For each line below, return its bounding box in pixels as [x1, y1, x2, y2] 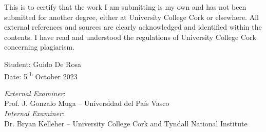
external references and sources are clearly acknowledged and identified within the [4, 21, 262, 32]
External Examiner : [4, 87, 66, 98]
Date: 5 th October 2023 [4, 69, 78, 81]
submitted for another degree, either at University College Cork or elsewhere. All [4, 11, 259, 22]
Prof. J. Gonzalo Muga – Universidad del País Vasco [4, 98, 169, 108]
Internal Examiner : [4, 108, 64, 118]
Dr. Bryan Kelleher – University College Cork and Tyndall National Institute [4, 118, 248, 128]
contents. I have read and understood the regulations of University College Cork [4, 31, 256, 42]
